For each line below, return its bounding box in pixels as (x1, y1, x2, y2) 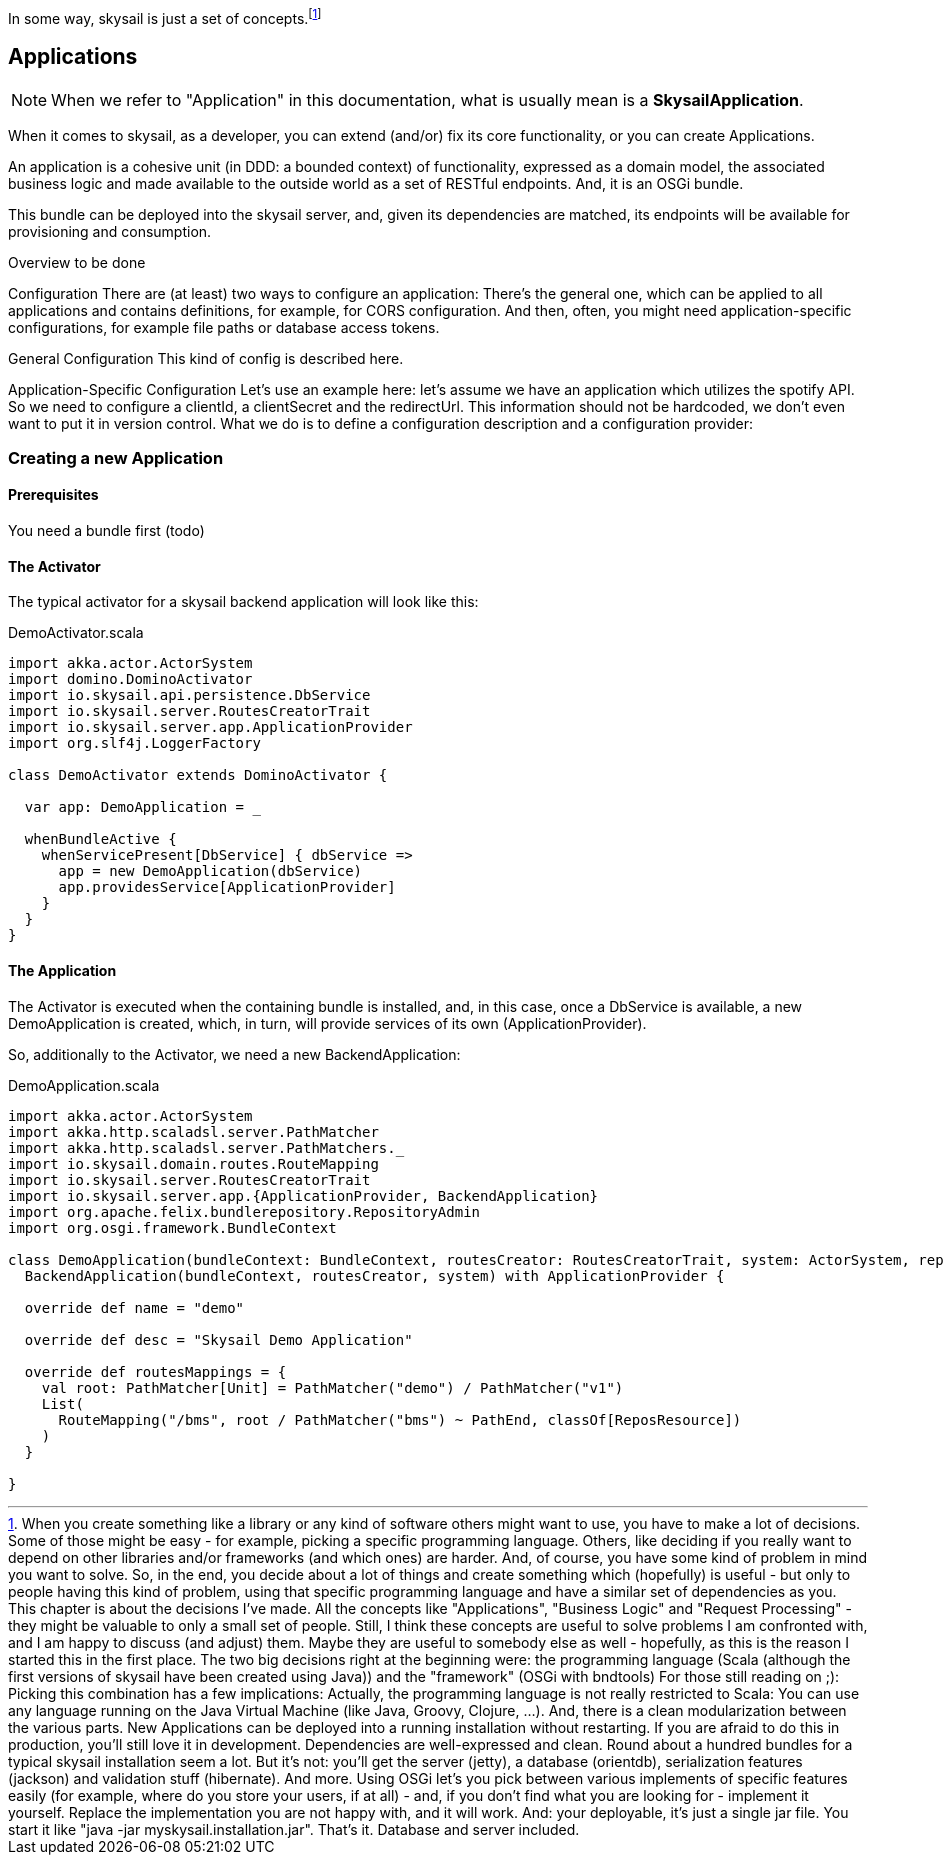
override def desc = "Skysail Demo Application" (24, 1331, 413, 1348)
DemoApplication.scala (8, 1076, 160, 1094)
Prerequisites (8, 486, 99, 504)
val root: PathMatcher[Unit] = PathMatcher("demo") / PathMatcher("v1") (41, 1379, 624, 1396)
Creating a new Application (8, 447, 224, 468)
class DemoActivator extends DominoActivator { (8, 767, 388, 784)
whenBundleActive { (24, 831, 177, 848)
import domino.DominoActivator (8, 671, 253, 688)
